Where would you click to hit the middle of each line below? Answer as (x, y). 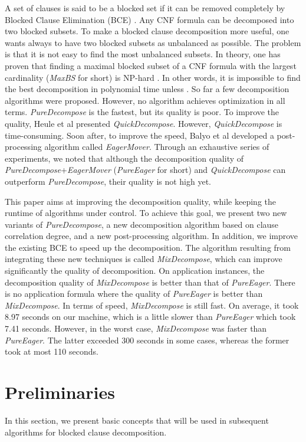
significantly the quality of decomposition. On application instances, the (135, 271)
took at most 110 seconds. (52, 351)
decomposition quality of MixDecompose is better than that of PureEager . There (150, 282)
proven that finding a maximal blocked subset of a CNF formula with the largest (151, 65)
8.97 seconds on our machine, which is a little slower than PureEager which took (150, 317)
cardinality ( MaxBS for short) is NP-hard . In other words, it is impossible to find (153, 77)
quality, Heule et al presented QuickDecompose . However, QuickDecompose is (144, 123)
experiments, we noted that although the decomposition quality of (124, 158)
